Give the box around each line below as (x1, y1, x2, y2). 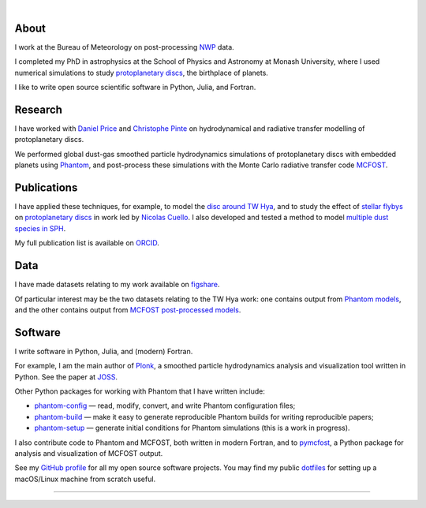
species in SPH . (14, 223, 66, 233)
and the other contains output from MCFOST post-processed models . (14, 304, 241, 315)
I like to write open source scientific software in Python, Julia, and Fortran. (14, 83, 256, 92)
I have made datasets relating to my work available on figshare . (14, 280, 220, 289)
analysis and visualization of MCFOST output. (14, 448, 163, 458)
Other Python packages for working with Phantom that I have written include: (14, 387, 266, 396)
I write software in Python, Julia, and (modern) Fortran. (14, 346, 193, 356)
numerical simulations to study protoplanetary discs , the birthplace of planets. (14, 68, 268, 77)
